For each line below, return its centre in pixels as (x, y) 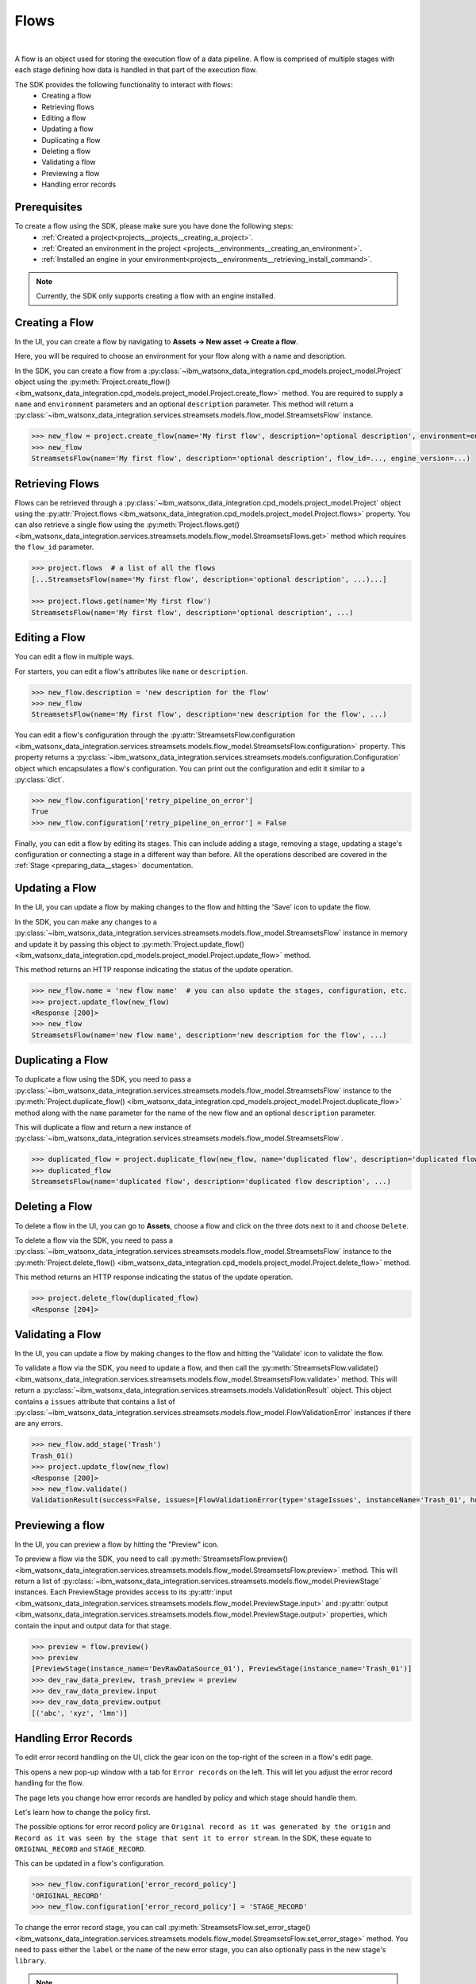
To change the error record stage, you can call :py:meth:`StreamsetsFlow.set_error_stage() (163, 1928)
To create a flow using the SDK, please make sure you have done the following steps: (154, 226)
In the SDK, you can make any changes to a (86, 921)
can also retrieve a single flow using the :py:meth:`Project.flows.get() (127, 525)
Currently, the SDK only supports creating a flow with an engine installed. (155, 296)
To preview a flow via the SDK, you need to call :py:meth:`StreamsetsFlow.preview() (152, 1559)
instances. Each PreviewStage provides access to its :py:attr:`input (124, 1592)
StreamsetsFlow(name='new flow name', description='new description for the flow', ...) (209, 1035)
